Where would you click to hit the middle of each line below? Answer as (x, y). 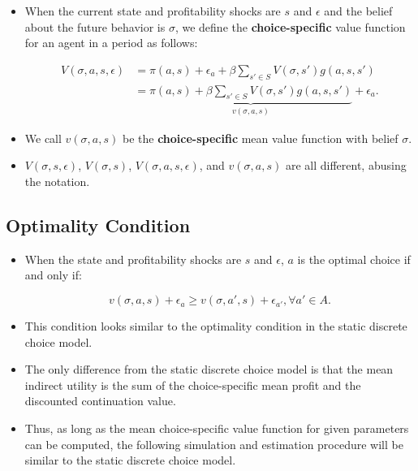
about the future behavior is (95, 26)
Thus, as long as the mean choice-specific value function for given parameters (217, 428)
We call (43, 138)
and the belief (358, 11)
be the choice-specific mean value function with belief (260, 138)
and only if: (53, 275)
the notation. (57, 181)
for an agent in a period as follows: (111, 43)
